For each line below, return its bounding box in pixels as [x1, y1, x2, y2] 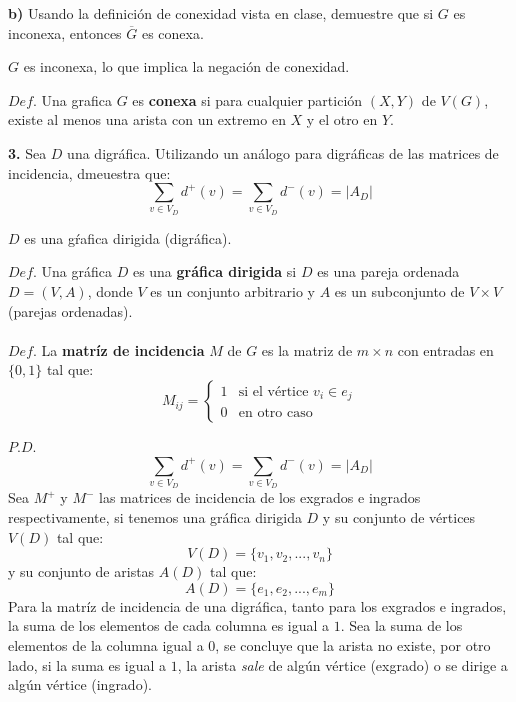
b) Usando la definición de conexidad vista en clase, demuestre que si [8, 3, 434, 23]
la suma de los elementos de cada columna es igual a [8, 615, 330, 636]
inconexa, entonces [8, 22, 122, 43]
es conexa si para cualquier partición [132, 89, 363, 110]
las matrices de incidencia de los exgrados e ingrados [99, 487, 421, 508]
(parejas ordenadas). [8, 300, 133, 321]
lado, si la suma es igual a [8, 654, 167, 675]
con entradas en [397, 339, 494, 360]
